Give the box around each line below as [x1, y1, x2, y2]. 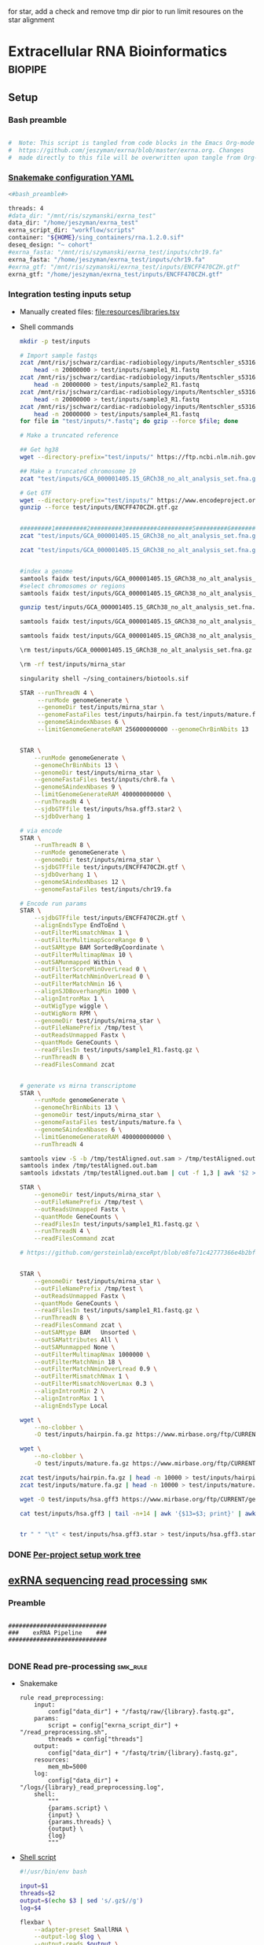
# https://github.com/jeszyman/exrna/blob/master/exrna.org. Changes [8, 146, 244, 154]
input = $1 [19, 1882, 49, 1890]
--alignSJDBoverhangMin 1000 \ [34, 988, 137, 996]
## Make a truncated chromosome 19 [19, 467, 137, 475]
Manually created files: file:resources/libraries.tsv [19, 306, 180, 316]
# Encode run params [19, 900, 87, 908]
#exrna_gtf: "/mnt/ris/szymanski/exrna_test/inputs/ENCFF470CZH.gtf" [8, 263, 241, 271]
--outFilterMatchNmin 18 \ [34, 1358, 123, 1366]
